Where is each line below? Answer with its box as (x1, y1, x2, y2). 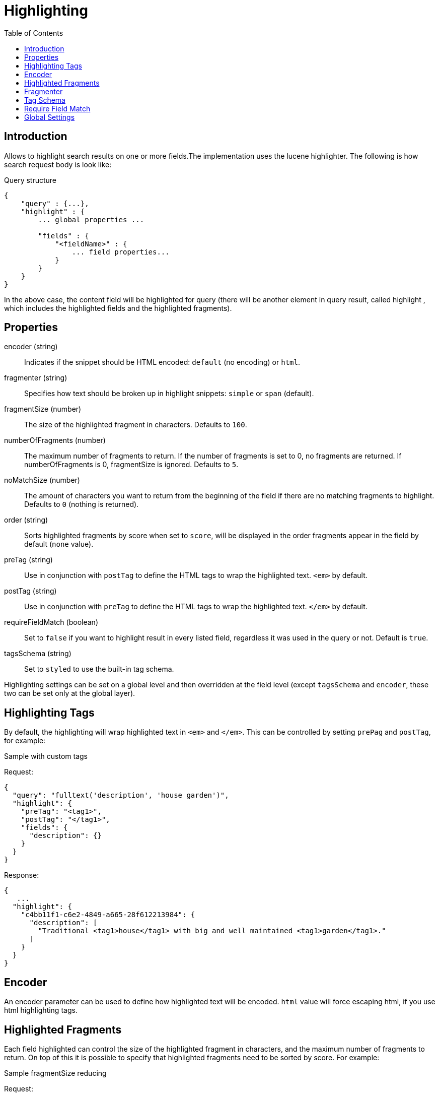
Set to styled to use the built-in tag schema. (24, 665, 174, 674)
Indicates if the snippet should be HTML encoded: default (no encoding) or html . (24, 358, 300, 367)
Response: (4, 871, 39, 880)
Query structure (4, 175, 57, 184)
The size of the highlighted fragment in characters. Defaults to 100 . (24, 420, 247, 429)
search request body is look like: (4, 160, 112, 169)
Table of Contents (4, 28, 63, 37)
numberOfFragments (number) (4, 436, 106, 445)
